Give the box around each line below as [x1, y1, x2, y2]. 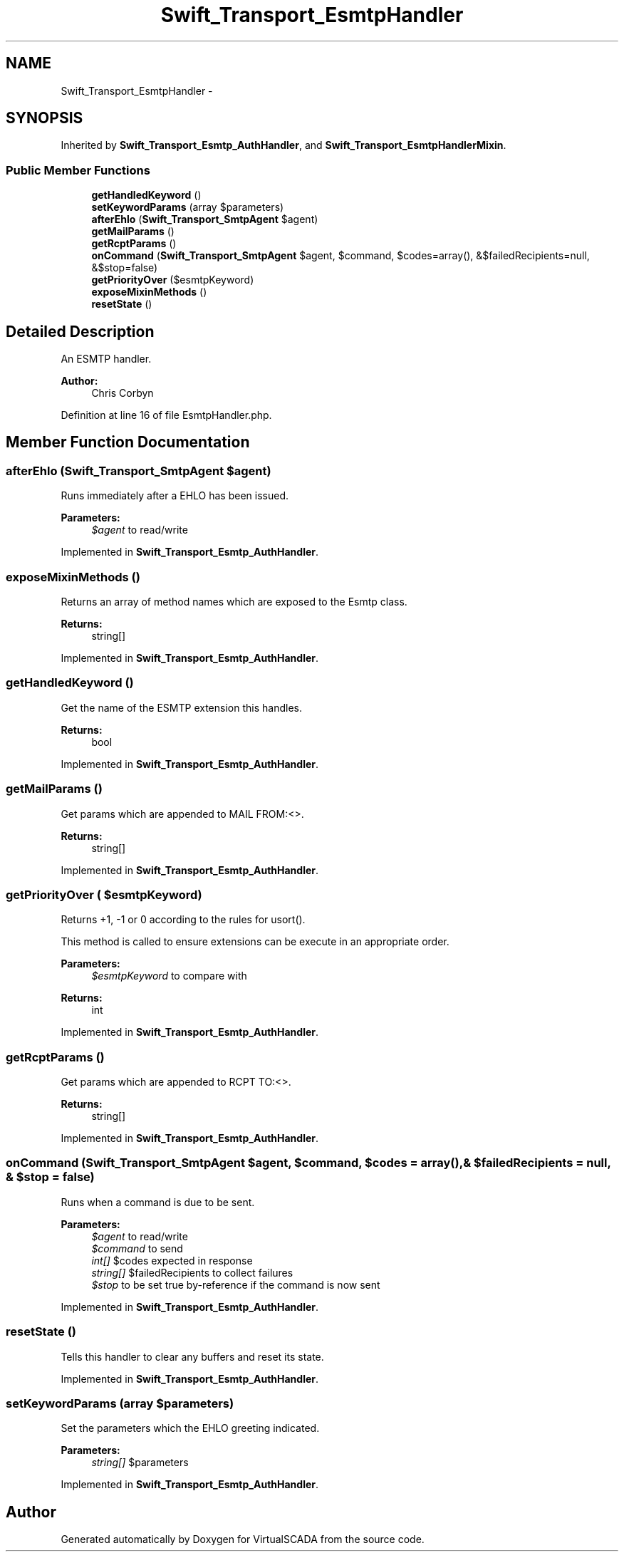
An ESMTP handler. [61, 353, 152, 365]
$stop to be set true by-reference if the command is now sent [91, 1278, 380, 1291]
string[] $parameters [91, 1456, 189, 1469]
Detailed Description [6, 322, 155, 341]
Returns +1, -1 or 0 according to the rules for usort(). [61, 913, 306, 926]
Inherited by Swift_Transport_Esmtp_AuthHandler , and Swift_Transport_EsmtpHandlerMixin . [61, 139, 506, 152]
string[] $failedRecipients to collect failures [91, 1266, 293, 1279]
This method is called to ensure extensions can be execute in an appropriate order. [61, 935, 449, 948]
